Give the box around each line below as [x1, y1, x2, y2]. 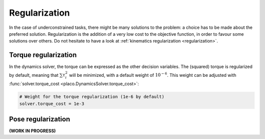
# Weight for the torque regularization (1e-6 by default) [19, 94, 164, 100]
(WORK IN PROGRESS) [9, 128, 56, 134]
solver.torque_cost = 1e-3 [19, 101, 84, 106]
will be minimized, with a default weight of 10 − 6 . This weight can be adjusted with [69, 71, 237, 78]
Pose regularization [9, 115, 71, 123]
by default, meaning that [9, 72, 59, 78]
